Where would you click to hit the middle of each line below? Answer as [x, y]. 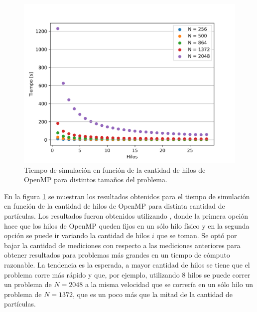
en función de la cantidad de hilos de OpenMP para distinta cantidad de [115, 206]
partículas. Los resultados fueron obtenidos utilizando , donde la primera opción [126, 215]
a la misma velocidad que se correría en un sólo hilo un [169, 284]
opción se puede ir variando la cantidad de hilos [77, 235]
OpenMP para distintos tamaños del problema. [96, 179]
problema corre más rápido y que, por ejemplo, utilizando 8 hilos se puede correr [127, 274]
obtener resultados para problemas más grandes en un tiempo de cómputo [117, 255]
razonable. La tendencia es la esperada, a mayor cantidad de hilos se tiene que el [127, 264]
